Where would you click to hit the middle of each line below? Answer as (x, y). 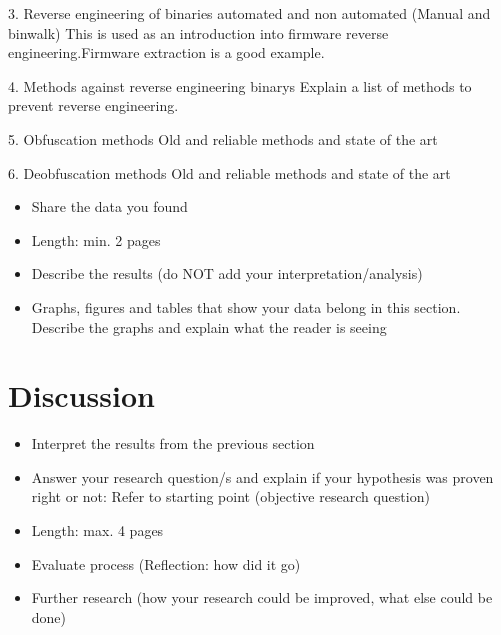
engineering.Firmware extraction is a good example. (166, 52)
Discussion (81, 395)
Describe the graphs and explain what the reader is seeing (209, 326)
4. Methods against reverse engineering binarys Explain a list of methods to (240, 85)
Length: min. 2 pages (96, 239)
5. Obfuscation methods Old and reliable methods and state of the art (223, 138)
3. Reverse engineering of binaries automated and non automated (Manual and (249, 13)
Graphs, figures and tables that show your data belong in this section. (246, 306)
